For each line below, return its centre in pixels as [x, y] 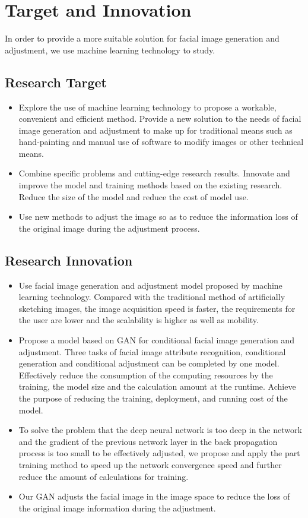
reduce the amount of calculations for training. [104, 476]
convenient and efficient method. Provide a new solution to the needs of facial [160, 119]
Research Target [56, 82]
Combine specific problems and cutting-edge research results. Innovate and [154, 173]
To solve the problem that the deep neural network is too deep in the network [160, 430]
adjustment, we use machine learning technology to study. [110, 50]
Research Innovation [69, 260]
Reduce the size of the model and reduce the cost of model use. [134, 196]
